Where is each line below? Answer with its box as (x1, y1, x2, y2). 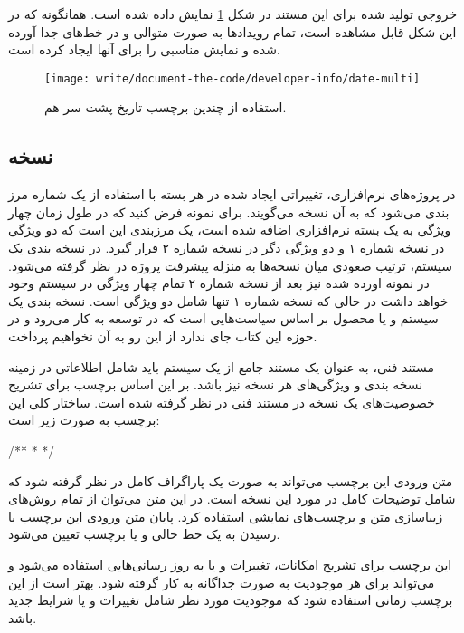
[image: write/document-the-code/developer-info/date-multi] (44, 72, 421, 85)
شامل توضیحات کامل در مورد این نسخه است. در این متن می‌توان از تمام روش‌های (8, 489, 456, 508)
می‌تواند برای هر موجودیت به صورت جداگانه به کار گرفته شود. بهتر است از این (8, 572, 435, 591)
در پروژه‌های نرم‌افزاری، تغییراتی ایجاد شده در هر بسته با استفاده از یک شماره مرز (8, 185, 456, 204)
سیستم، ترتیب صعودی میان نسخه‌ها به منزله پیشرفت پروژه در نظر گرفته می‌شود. (8, 255, 452, 274)
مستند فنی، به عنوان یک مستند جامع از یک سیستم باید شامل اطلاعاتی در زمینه (8, 357, 434, 376)
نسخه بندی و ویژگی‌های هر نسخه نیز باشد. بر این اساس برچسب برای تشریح (8, 375, 423, 394)
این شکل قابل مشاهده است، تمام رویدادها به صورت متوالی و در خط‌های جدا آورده (8, 22, 457, 41)
